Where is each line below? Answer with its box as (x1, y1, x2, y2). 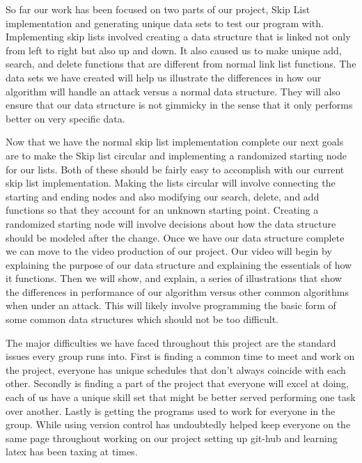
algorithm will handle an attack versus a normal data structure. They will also (6, 84, 340, 98)
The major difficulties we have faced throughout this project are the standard (6, 335, 336, 350)
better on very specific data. (6, 111, 125, 125)
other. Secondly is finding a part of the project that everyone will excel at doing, (6, 376, 349, 391)
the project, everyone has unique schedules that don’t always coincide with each (6, 362, 346, 377)
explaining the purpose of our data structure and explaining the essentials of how (6, 257, 352, 272)
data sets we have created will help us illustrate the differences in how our (6, 70, 322, 84)
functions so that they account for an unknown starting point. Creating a (6, 203, 319, 217)
